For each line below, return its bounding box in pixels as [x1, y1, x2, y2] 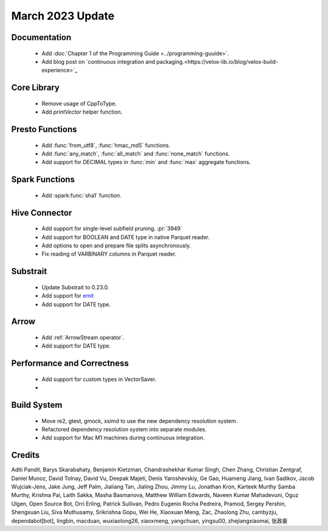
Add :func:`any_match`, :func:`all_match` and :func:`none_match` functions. [41, 149, 230, 157]
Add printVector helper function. [41, 108, 123, 115]
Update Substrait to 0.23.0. [41, 283, 109, 291]
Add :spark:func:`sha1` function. [41, 191, 121, 199]
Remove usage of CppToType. [41, 100, 117, 107]
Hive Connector [11, 207, 72, 218]
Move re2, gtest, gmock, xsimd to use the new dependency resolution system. [41, 417, 238, 425]
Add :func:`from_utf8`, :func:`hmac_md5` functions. [41, 142, 171, 149]
